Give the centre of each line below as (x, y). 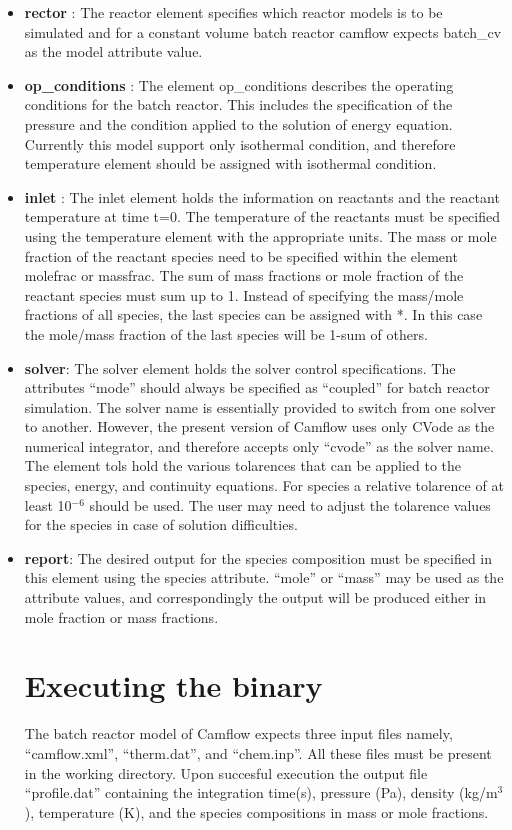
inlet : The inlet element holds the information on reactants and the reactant (262, 196)
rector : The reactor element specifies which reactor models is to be (233, 12)
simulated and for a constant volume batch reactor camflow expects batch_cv (263, 31)
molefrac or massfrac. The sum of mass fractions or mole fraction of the (244, 275)
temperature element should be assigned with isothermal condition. (230, 163)
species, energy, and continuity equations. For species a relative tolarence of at (264, 485)
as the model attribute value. (113, 51)
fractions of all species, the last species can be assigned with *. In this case (253, 314)
